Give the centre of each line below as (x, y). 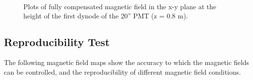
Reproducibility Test (57, 42)
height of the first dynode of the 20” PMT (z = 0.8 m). (106, 16)
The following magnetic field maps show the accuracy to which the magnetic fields (126, 62)
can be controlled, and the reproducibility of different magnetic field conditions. (123, 72)
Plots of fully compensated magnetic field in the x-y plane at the (120, 6)
